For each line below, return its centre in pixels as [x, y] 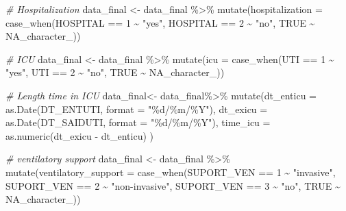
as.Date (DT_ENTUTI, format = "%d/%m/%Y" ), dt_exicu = [137, 109]
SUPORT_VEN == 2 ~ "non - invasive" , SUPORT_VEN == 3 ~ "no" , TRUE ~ [173, 185]
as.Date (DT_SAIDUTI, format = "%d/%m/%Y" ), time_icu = [138, 122]
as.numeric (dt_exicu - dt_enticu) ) [79, 135]
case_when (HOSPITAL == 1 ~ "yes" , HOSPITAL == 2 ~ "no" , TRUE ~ [160, 22]
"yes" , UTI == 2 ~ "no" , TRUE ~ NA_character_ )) [115, 72]
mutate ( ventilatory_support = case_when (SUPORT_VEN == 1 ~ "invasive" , [171, 172]
